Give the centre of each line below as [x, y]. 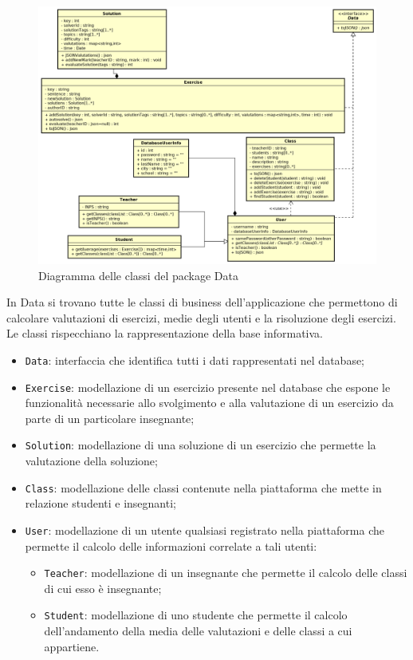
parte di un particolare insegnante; [110, 418]
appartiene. [72, 646]
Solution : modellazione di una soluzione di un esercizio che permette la [201, 445]
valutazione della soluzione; [91, 461]
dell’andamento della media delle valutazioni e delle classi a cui [198, 631]
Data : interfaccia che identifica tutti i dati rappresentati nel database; [195, 360]
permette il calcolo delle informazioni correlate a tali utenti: [171, 545]
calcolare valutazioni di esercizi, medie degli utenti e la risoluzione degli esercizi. [201, 317]
